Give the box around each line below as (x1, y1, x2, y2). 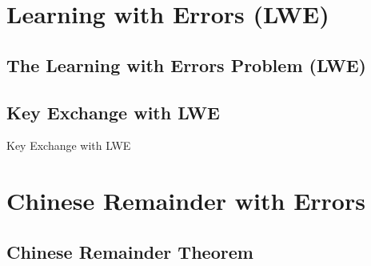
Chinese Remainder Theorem (6, 239, 253, 264)
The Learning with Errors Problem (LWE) (6, 52, 367, 77)
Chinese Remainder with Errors (6, 184, 365, 217)
